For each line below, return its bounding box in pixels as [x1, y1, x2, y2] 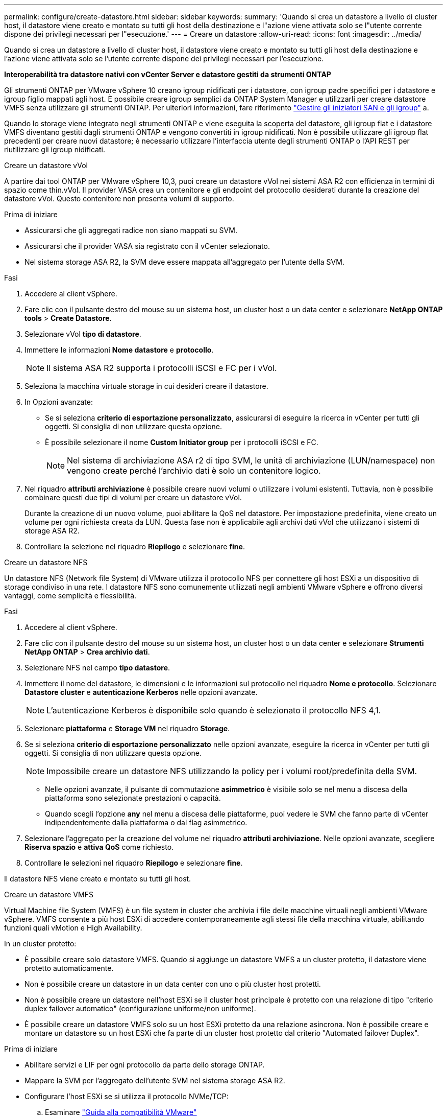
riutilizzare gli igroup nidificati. [4, 145, 105, 154]
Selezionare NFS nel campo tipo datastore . [24, 663, 170, 672]
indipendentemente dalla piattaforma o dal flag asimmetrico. [45, 818, 247, 827]
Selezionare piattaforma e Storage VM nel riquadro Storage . [24, 724, 230, 733]
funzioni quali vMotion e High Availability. [4, 923, 142, 932]
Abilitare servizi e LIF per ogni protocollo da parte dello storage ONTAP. [24, 1060, 265, 1069]
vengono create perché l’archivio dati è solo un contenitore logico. [67, 466, 321, 476]
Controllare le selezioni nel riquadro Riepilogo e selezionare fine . [24, 858, 243, 867]
